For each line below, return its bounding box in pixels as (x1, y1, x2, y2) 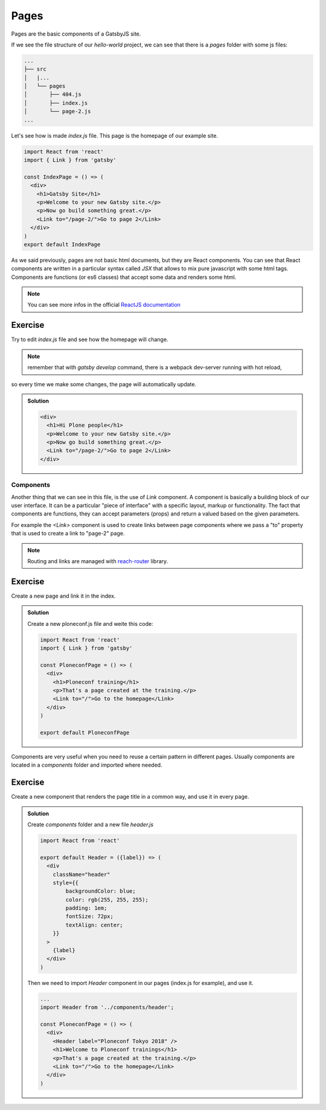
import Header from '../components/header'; (40, 1004, 174, 1011)
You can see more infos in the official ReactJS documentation (27, 301, 181, 308)
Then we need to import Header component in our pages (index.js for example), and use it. (27, 979, 254, 986)
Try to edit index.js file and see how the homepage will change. (11, 336, 168, 343)
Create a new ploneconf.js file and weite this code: (27, 620, 153, 627)
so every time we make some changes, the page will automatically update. (11, 380, 196, 388)
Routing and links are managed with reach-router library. (27, 557, 168, 564)
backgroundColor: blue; (65, 888, 136, 895)
